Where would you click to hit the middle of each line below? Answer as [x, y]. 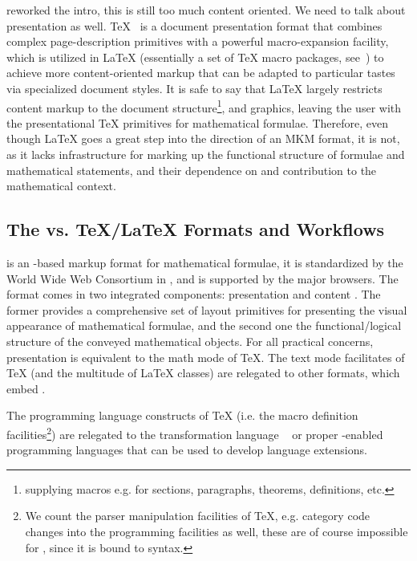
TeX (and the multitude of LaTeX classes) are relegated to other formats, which [203, 373]
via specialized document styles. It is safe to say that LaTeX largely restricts [194, 88]
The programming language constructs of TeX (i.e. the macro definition [182, 415]
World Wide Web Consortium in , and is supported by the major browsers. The [202, 278]
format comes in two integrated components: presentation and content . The [194, 294]
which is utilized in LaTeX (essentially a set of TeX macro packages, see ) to [195, 57]
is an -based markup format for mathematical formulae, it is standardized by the [205, 262]
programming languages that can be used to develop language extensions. [187, 450]
